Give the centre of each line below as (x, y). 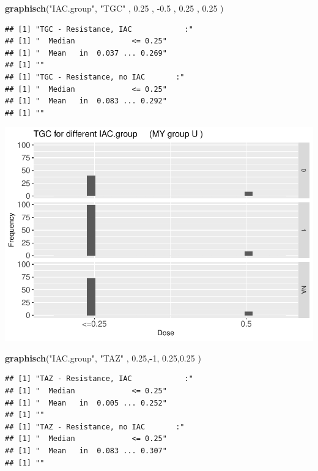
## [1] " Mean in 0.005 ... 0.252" (86, 403)
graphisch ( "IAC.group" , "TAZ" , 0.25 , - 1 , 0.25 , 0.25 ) (103, 358)
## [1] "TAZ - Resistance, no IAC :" (95, 427)
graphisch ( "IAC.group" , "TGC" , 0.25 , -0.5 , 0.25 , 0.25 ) (114, 8)
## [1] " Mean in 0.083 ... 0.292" (86, 101)
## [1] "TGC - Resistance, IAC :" (99, 29)
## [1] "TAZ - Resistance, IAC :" (99, 379)
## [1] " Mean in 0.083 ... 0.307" (86, 451)
